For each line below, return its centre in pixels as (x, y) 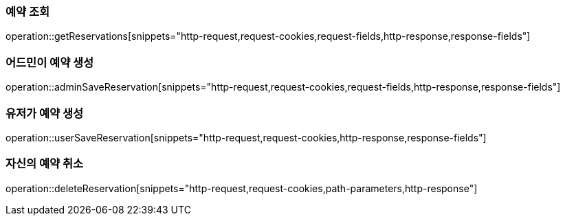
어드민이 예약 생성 (50, 62)
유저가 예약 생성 (45, 113)
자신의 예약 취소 (45, 164)
